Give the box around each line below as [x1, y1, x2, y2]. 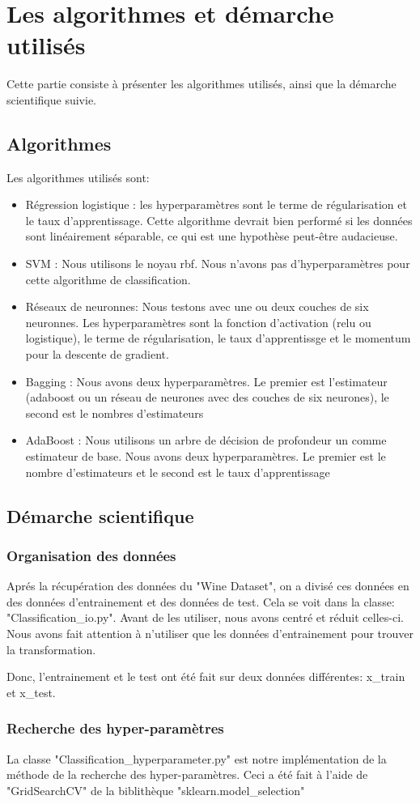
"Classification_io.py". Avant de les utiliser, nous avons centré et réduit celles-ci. [6, 609, 404, 626]
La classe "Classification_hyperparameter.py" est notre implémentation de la [6, 750, 387, 767]
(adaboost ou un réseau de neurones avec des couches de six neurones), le [25, 389, 389, 406]
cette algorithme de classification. [25, 270, 191, 287]
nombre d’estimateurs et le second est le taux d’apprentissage [25, 463, 330, 480]
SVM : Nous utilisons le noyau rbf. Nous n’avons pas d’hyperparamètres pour [25, 255, 410, 272]
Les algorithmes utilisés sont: [6, 168, 150, 185]
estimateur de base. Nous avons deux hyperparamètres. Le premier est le [25, 448, 386, 465]
